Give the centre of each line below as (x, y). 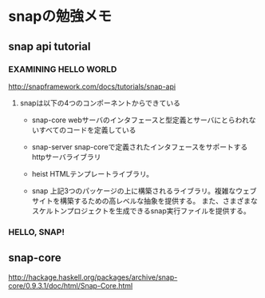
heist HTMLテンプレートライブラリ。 (93, 173)
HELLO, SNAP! (37, 232)
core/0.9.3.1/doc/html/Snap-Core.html (71, 285)
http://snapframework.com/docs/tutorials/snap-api (92, 86)
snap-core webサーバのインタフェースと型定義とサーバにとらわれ (140, 120)
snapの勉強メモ (60, 16)
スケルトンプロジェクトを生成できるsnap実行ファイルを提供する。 (141, 211)
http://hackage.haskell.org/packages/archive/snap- (93, 277)
